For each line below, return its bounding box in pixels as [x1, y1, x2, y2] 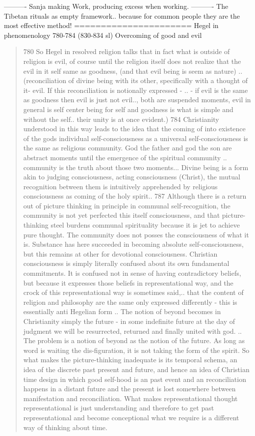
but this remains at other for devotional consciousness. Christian [23, 248, 218, 259]
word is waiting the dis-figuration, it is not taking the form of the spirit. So [23, 345, 250, 355]
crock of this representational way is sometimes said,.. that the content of [23, 287, 244, 297]
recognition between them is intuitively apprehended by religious [23, 181, 218, 191]
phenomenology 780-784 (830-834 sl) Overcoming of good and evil [4, 29, 202, 40]
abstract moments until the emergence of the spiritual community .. [23, 152, 227, 162]
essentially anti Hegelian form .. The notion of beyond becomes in [23, 306, 221, 317]
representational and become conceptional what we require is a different [23, 412, 239, 422]
